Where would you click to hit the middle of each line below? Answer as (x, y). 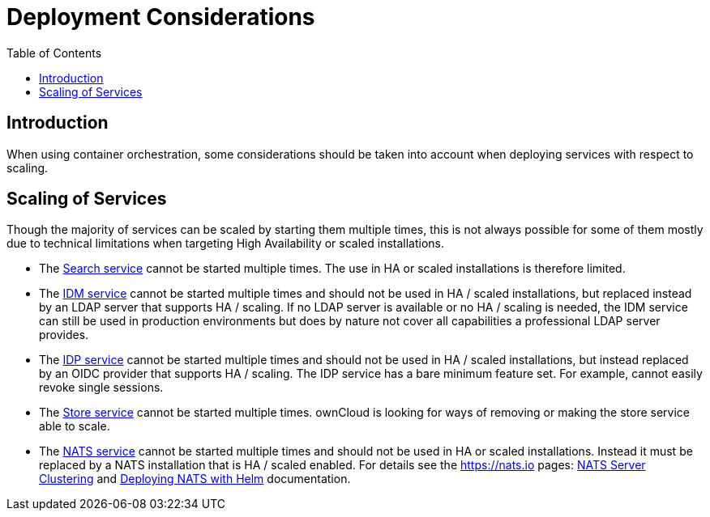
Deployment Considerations (161, 17)
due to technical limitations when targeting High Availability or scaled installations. (225, 244)
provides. (64, 335)
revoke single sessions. (101, 388)
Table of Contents (54, 53)
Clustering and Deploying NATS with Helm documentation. (195, 479)
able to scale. (75, 426)
